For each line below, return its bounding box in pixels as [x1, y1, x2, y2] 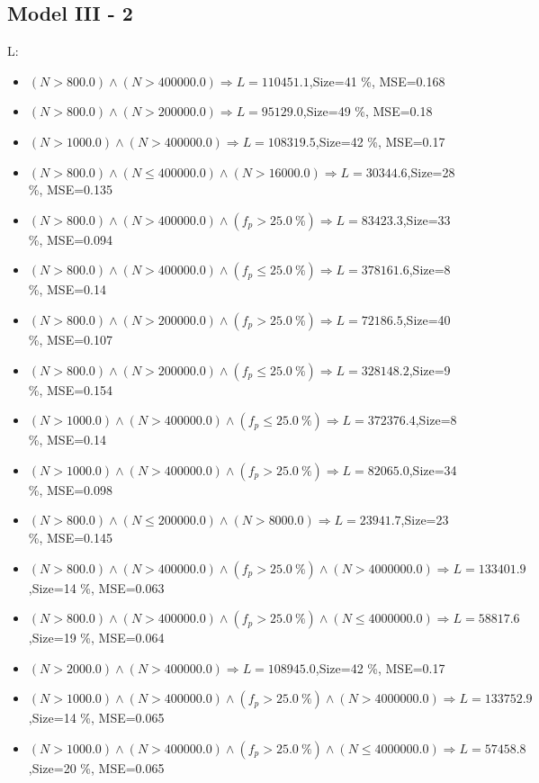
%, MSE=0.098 [28, 480, 112, 499]
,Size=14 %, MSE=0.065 [28, 708, 165, 727]
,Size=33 [402, 210, 451, 229]
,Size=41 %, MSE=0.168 [309, 71, 445, 90]
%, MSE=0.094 [28, 229, 112, 248]
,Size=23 [400, 510, 449, 529]
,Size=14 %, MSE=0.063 [28, 578, 165, 597]
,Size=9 [409, 360, 451, 379]
